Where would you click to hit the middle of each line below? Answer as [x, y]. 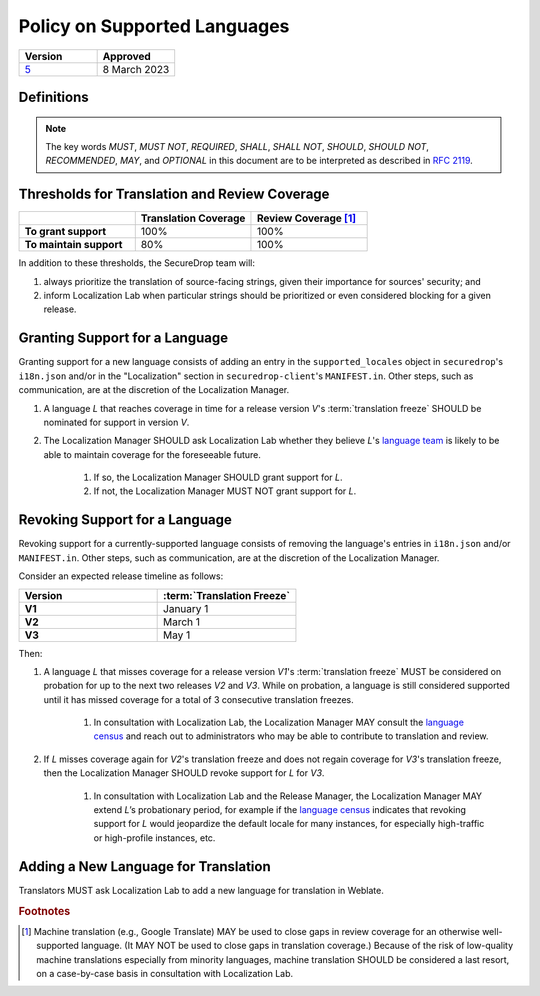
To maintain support [73, 245]
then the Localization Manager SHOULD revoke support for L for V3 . [184, 773]
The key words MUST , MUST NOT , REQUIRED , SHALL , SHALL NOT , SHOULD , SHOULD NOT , [237, 146]
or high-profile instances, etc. [154, 837]
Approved [127, 56]
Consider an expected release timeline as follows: [121, 576]
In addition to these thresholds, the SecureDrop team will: [136, 263]
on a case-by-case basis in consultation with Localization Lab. [165, 973]
